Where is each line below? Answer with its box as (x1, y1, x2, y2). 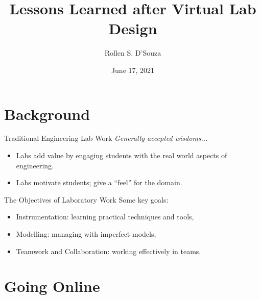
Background (4, 103, 90, 124)
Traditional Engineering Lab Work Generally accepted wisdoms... (4, 133, 208, 143)
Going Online (4, 276, 100, 296)
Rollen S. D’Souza (104, 47, 161, 58)
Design (108, 18, 157, 39)
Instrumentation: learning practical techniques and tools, (16, 211, 194, 222)
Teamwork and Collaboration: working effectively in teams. (16, 245, 201, 256)
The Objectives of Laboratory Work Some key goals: (4, 194, 169, 205)
